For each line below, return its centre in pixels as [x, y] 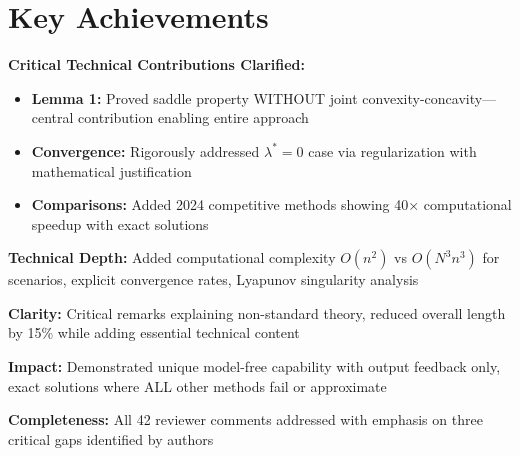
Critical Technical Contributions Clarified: [157, 64]
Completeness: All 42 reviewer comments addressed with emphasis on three [245, 419]
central [52, 117]
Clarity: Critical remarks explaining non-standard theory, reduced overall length [257, 312]
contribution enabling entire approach [193, 117]
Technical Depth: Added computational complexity [172, 257]
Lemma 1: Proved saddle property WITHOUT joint [194, 97]
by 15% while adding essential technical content [154, 332]
